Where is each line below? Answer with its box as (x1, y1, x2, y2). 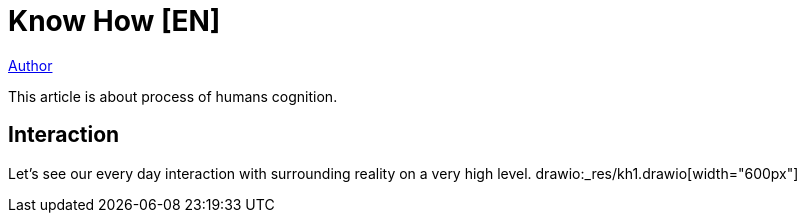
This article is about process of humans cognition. (8, 87, 338, 105)
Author (8, 56, 53, 74)
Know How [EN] (8, 4, 221, 38)
